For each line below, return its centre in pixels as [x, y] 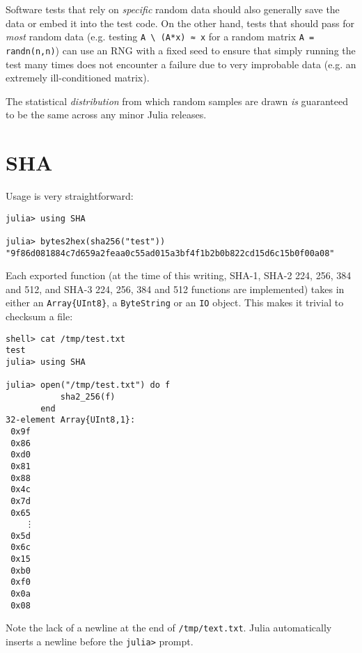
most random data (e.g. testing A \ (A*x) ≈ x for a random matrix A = [160, 37]
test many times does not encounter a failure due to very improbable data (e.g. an [181, 64]
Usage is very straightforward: [70, 196]
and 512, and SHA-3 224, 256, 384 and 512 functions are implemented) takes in [175, 289]
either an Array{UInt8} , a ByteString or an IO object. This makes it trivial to [175, 302]
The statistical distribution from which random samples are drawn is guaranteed [177, 101]
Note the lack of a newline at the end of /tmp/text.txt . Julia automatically [169, 628]
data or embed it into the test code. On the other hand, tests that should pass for [180, 23]
